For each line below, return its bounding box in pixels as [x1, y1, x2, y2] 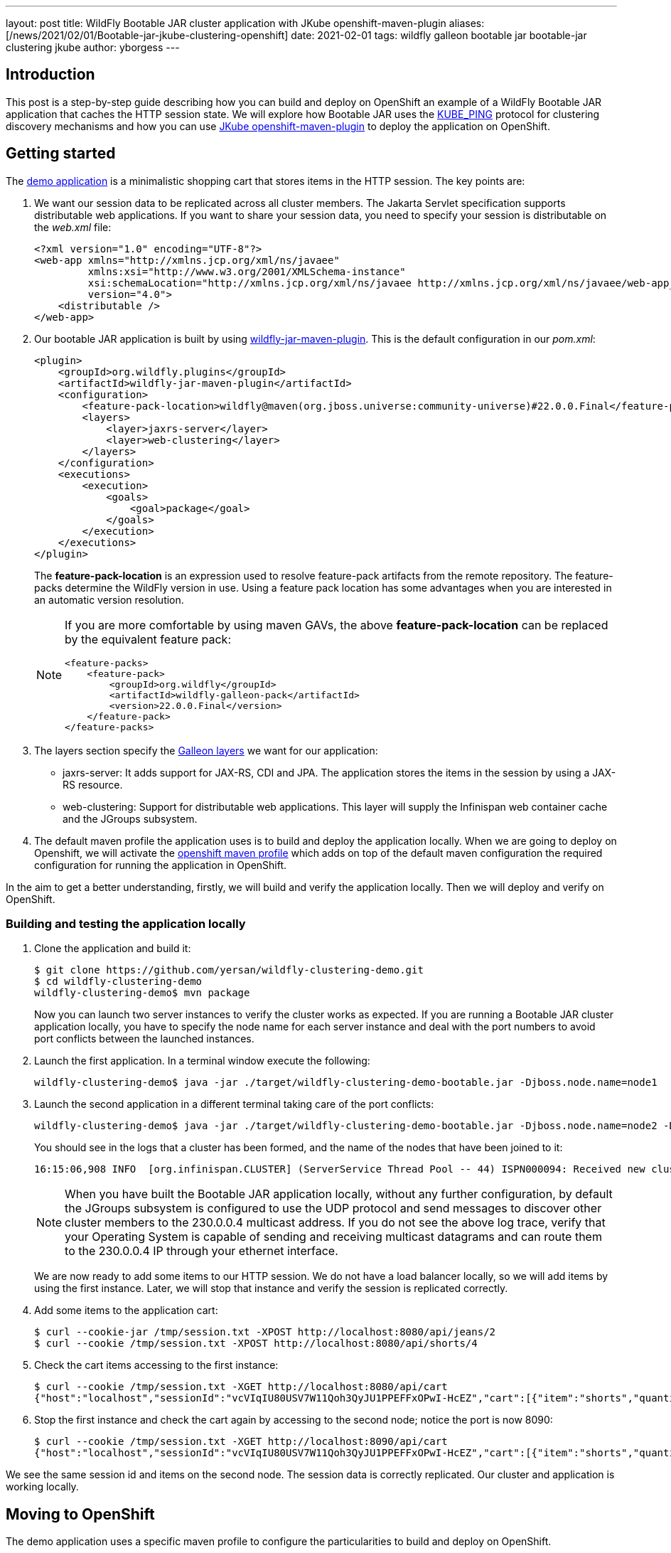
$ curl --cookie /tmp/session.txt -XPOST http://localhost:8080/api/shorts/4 [34, 1338, 478, 1350]
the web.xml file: [34, 220, 112, 233]
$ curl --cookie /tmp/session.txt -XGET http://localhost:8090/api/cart [34, 1436, 448, 1448]
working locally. [6, 1480, 79, 1493]
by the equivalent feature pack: [65, 631, 231, 646]
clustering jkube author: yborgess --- [6, 41, 180, 53]
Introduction [6, 65, 95, 84]
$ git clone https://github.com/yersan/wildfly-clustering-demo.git [34, 964, 424, 976]
